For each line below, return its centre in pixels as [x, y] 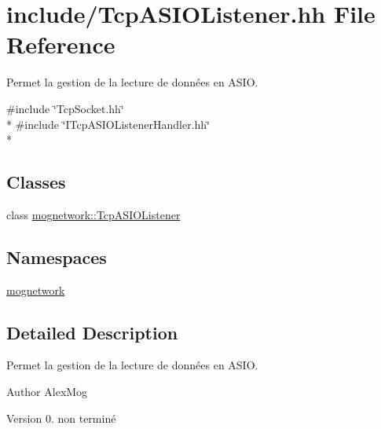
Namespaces [57, 257]
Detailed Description [92, 332]
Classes [36, 182]
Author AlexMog [47, 392]
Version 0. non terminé [61, 418]
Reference [61, 44]
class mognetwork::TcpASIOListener [93, 214]
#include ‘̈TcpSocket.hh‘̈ [65, 108]
